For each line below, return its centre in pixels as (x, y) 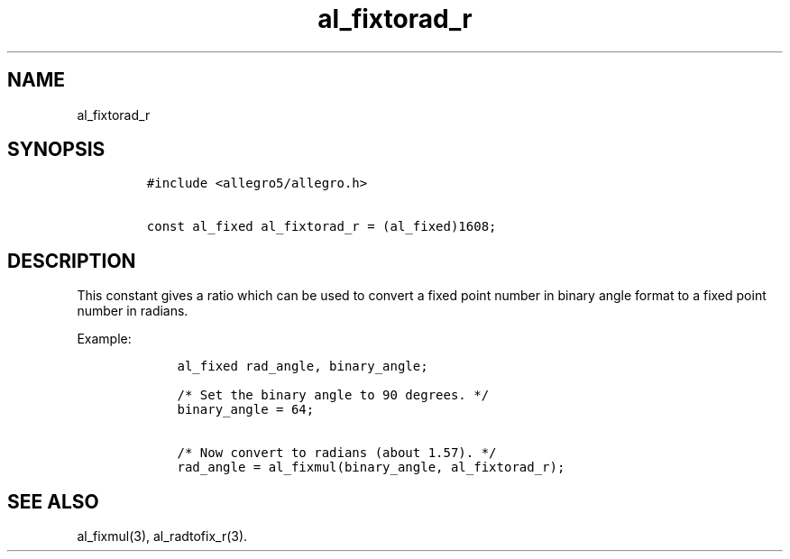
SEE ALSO (53, 501)
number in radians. (133, 311)
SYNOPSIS (56, 150)
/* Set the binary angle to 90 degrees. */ (333, 395)
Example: (104, 339)
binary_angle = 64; (246, 410)
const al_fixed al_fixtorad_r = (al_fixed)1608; (322, 227)
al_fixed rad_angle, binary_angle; (303, 367)
